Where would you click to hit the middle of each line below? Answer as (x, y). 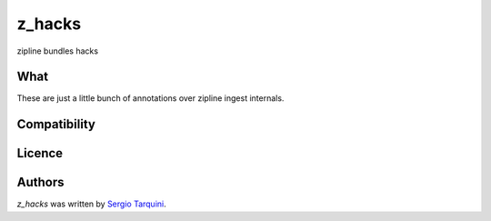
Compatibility (56, 124)
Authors (40, 182)
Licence (40, 153)
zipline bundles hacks (58, 51)
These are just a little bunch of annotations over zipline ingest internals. (150, 98)
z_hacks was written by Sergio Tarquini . (92, 204)
